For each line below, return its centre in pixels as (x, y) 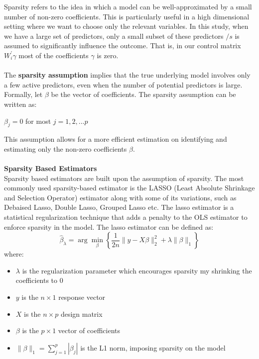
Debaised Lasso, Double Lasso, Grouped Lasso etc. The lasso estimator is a (119, 207)
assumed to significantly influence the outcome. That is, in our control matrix (123, 45)
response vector (82, 297)
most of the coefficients (54, 55)
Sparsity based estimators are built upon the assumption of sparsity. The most (124, 178)
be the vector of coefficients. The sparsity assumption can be (143, 94)
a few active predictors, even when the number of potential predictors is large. (123, 84)
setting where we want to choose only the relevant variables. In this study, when (126, 26)
